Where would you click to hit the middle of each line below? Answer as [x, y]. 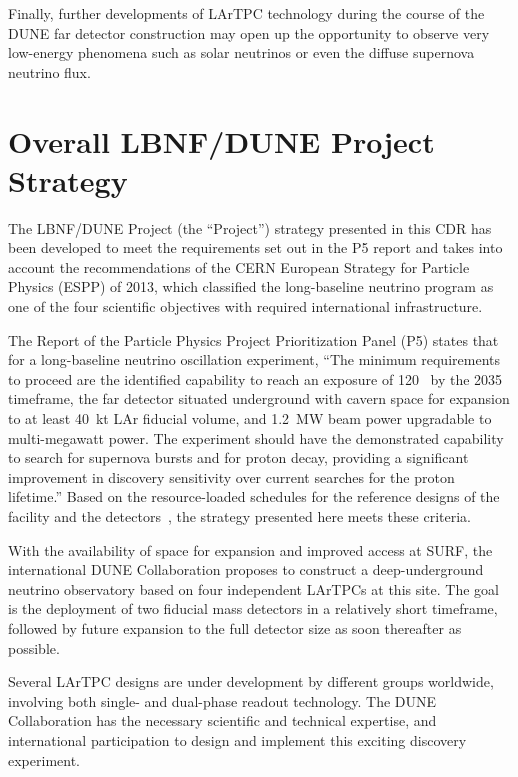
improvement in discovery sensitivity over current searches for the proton [231, 476]
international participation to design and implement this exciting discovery [237, 739]
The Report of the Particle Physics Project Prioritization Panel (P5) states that [253, 339]
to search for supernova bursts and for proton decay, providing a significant [238, 457]
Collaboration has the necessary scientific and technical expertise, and [222, 720]
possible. [34, 647]
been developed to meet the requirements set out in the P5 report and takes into [255, 247]
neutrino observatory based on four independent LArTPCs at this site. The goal [253, 588]
